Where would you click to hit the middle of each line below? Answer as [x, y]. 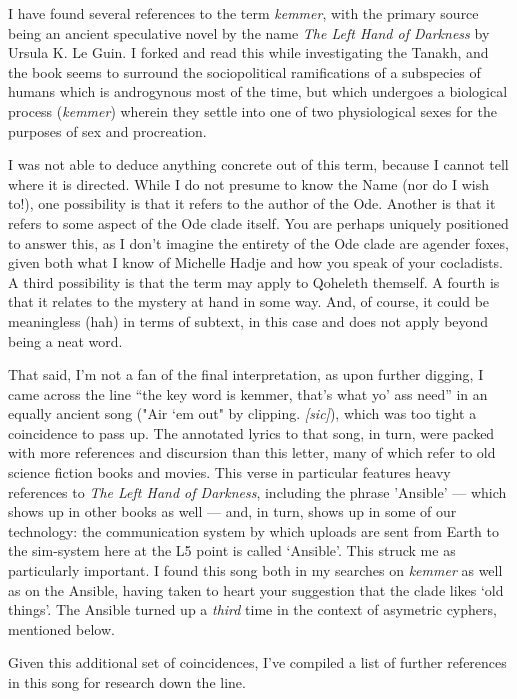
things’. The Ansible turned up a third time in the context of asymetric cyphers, [252, 609]
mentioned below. [61, 628]
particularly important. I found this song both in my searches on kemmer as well [255, 570]
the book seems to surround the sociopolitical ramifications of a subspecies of [244, 71]
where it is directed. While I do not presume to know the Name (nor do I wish [249, 183]
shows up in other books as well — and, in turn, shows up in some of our [232, 511]
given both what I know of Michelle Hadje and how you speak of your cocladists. [255, 262]
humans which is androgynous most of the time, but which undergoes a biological [258, 91]
